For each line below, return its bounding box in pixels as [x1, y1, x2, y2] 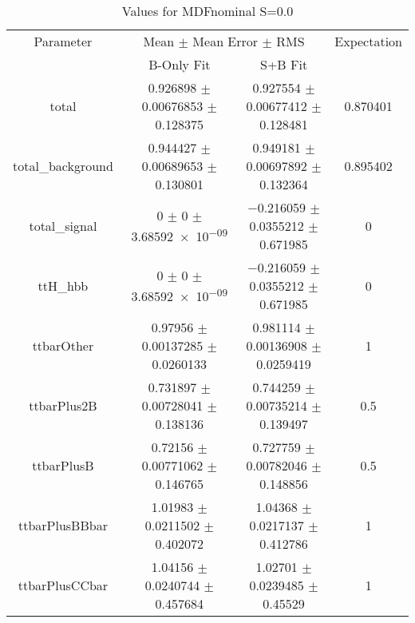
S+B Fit [259, 55, 308, 73]
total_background [13, 157, 113, 175]
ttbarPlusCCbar [18, 576, 109, 594]
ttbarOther [32, 336, 94, 355]
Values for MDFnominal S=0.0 [121, 2, 294, 20]
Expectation [334, 32, 402, 50]
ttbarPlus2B [29, 396, 97, 415]
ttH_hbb [38, 276, 89, 295]
